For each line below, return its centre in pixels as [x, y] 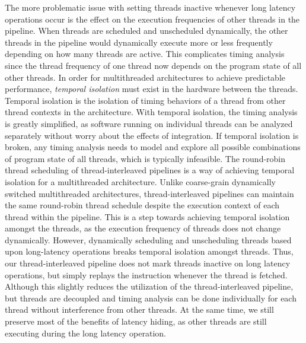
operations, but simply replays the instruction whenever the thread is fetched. [146, 274]
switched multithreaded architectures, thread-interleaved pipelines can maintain [149, 193]
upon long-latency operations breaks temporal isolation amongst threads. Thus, [149, 251]
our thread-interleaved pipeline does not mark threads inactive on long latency [148, 263]
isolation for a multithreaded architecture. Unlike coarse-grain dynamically [140, 181]
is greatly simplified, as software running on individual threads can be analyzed [149, 123]
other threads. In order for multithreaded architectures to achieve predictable [145, 77]
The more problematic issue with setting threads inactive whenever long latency [150, 7]
